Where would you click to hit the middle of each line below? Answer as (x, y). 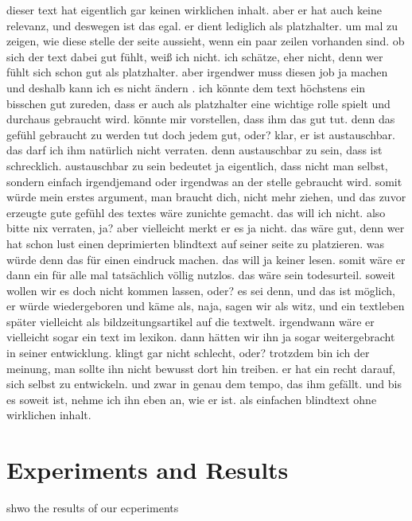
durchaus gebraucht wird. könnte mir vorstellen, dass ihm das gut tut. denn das (201, 119)
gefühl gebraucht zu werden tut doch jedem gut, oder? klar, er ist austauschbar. (201, 134)
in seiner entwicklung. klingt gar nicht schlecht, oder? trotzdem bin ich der (188, 353)
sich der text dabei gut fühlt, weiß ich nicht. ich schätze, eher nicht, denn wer (195, 56)
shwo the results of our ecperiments (93, 508)
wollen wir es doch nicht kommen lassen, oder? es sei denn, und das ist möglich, (201, 290)
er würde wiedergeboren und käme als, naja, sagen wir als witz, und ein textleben (206, 306)
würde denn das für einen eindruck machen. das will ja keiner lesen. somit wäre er (206, 259)
